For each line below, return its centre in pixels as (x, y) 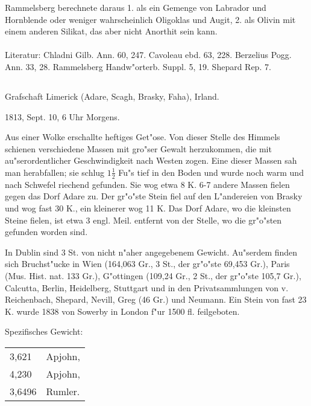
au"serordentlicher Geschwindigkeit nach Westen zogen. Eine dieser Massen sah (151, 160)
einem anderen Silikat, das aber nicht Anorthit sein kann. (111, 31)
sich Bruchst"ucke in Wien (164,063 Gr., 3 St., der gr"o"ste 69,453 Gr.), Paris (147, 264)
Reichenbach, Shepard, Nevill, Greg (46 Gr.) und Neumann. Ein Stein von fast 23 (156, 299)
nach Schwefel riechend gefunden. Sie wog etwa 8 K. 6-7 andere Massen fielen (147, 184)
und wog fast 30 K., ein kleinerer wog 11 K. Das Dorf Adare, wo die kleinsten (148, 208)
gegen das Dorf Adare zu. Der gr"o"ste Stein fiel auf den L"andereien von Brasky (154, 196)
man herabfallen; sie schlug (55, 172)
